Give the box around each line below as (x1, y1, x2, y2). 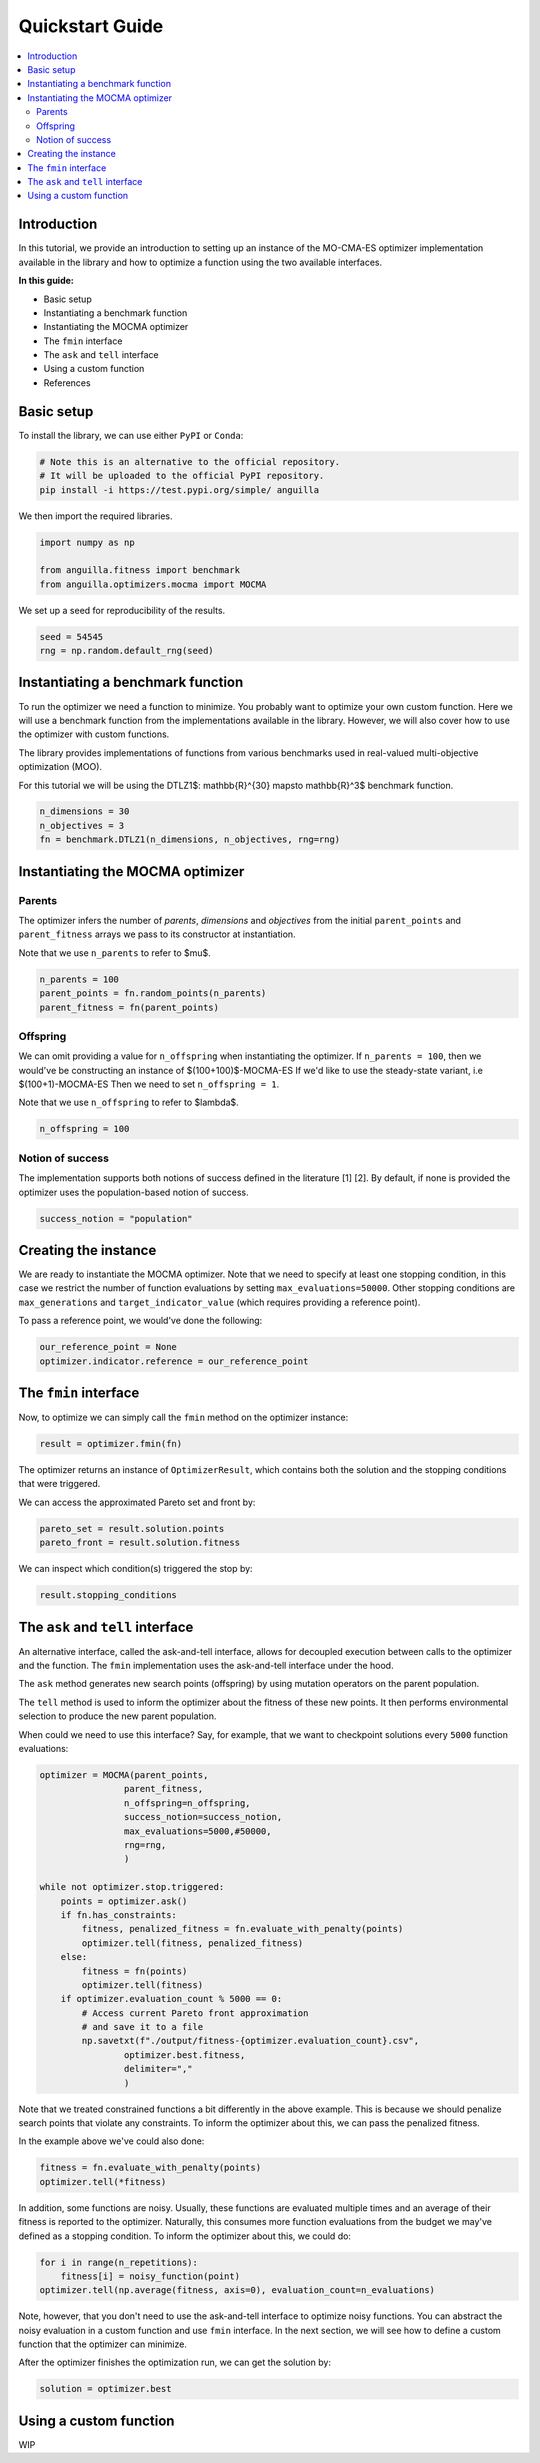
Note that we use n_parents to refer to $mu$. (18, 946, 212, 959)
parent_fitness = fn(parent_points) (39, 1001, 220, 1013)
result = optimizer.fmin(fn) (39, 1438, 183, 1450)
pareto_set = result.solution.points (39, 1523, 225, 1534)
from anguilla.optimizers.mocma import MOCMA (39, 578, 267, 590)
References (43, 376, 91, 389)
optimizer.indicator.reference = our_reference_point (39, 1355, 309, 1367)
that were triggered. (18, 1478, 101, 1490)
